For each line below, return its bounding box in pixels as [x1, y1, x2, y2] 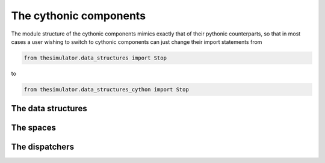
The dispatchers [11, 142, 75, 152]
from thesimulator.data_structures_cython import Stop [23, 86, 189, 93]
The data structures [11, 103, 87, 114]
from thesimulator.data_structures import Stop [23, 54, 167, 61]
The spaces [11, 123, 57, 133]
